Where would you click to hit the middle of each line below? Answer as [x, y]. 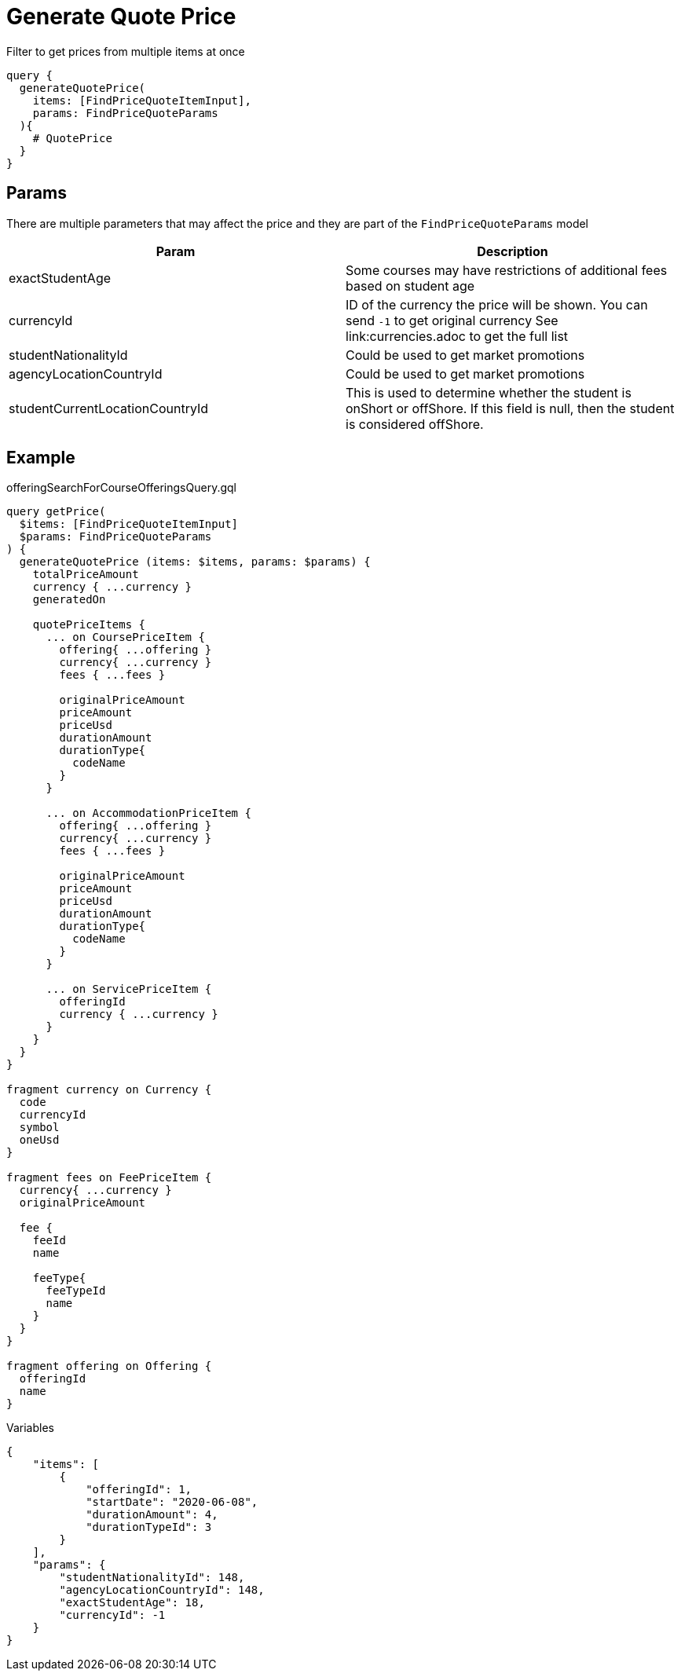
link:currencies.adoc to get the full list [457, 336]
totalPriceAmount [86, 575]
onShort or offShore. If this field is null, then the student [510, 408]
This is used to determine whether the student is [489, 392]
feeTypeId [76, 1291]
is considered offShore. [415, 424]
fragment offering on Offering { [109, 1366]
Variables [30, 1428]
